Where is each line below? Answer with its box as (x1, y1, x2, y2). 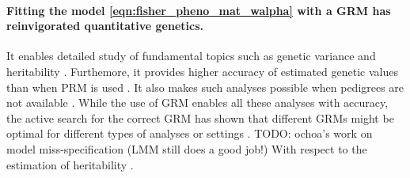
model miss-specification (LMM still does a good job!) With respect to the (6, 140, 367, 157)
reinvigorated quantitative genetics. (6, 17, 203, 34)
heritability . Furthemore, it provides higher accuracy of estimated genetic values (6, 62, 398, 79)
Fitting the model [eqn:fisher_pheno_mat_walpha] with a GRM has (6, 2, 391, 18)
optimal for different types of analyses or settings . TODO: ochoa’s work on (6, 125, 373, 142)
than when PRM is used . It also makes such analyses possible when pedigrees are (6, 78, 404, 95)
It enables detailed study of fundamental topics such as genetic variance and (6, 47, 376, 64)
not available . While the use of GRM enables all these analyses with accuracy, (6, 94, 389, 111)
